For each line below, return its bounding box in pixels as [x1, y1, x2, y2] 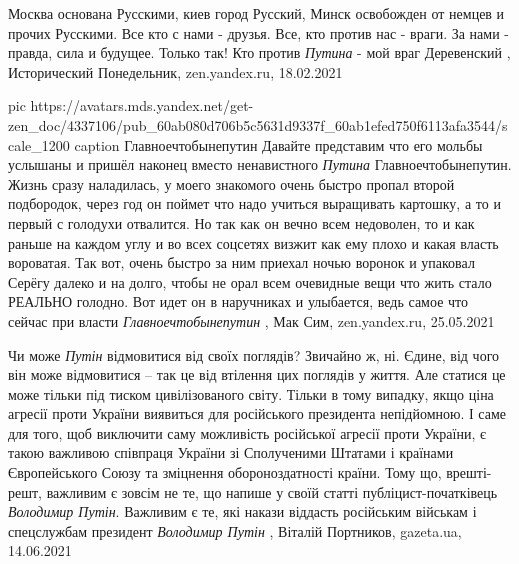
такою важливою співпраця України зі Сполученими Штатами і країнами [8, 442, 454, 463]
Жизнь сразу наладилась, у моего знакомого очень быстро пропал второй [8, 173, 455, 194]
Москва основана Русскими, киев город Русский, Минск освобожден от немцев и [8, 3, 505, 23]
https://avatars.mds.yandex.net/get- [30, 95, 254, 116]
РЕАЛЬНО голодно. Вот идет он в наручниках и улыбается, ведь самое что [8, 291, 468, 312]
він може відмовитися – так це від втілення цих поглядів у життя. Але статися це [8, 364, 506, 385]
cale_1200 [8, 134, 70, 155]
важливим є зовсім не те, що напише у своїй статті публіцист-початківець [46, 481, 498, 502]
